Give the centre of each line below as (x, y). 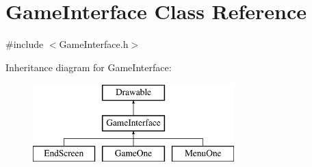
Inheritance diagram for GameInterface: (89, 67)
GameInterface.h (94, 44)
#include (25, 44)
